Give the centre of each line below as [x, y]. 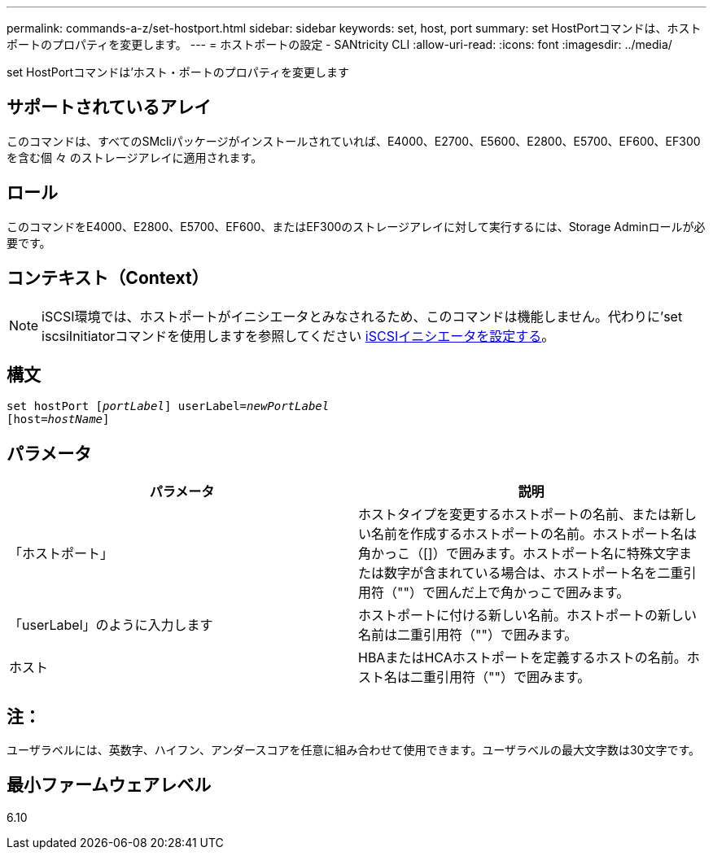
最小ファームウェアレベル [109, 785]
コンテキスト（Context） [108, 278]
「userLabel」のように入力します [111, 625]
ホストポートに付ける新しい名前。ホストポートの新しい [528, 616]
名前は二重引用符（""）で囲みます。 [468, 635]
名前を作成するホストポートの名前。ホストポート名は [534, 534]
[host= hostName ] [58, 419]
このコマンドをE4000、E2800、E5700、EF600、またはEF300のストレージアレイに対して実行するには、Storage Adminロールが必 [356, 226]
